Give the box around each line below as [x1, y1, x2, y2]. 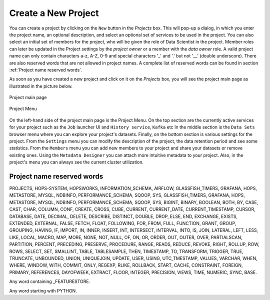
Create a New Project [9, 7, 99, 18]
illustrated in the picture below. [9, 83, 72, 89]
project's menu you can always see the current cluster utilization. [9, 159, 144, 165]
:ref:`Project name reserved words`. [9, 66, 82, 72]
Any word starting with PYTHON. [9, 287, 77, 293]
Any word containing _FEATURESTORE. [9, 278, 90, 284]
